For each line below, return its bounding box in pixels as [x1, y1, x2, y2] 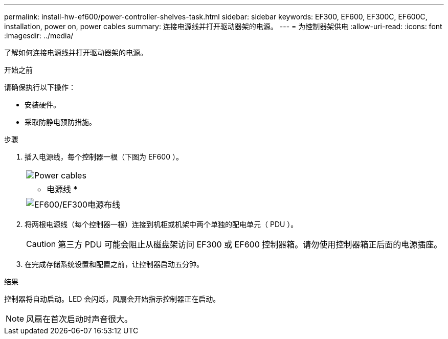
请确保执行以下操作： [4, 83, 76, 92]
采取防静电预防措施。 [25, 118, 96, 126]
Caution [26, 239, 56, 249]
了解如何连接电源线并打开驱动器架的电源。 [4, 48, 147, 57]
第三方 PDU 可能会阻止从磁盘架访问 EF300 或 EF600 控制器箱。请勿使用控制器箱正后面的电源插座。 [58, 239, 442, 250]
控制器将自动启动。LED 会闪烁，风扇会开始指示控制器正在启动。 [4, 295, 220, 303]
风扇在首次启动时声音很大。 [26, 314, 133, 324]
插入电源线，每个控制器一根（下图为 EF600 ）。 [25, 152, 183, 161]
